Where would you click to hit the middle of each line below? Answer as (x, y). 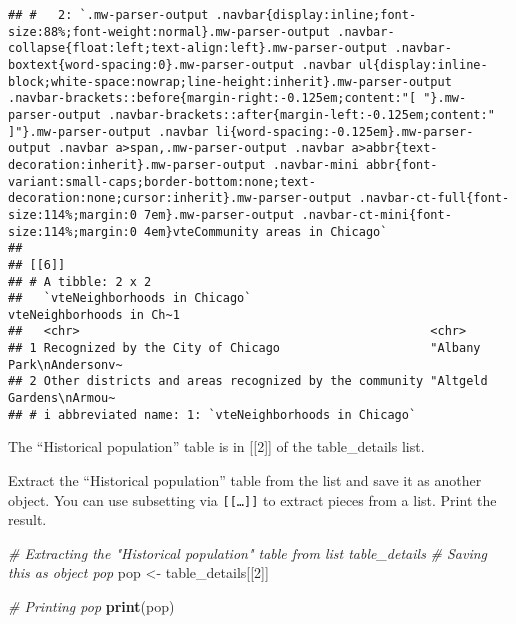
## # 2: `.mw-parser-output (108, 15)
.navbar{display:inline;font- (316, 15)
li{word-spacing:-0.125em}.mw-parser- (344, 131)
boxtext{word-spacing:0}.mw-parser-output (151, 64)
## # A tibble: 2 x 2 (80, 281)
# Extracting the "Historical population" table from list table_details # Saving (248, 552)
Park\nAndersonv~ (65, 364)
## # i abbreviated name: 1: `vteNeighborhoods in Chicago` (212, 414)
